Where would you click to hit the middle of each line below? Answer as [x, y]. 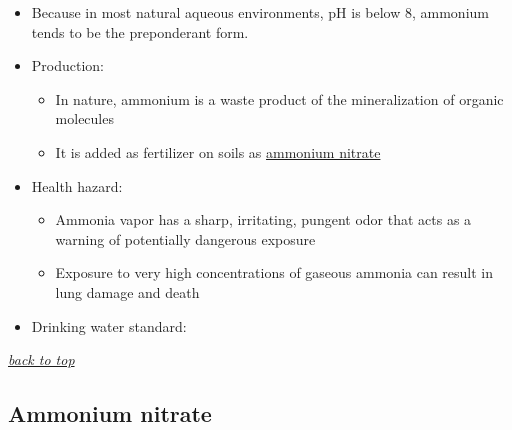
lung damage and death [127, 291]
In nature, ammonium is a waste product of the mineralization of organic [279, 98]
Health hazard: [77, 185]
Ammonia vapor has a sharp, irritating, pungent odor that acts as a [263, 219]
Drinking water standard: [109, 325]
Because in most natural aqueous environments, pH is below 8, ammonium [260, 12]
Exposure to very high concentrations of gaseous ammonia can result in [274, 272]
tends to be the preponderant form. [140, 31]
